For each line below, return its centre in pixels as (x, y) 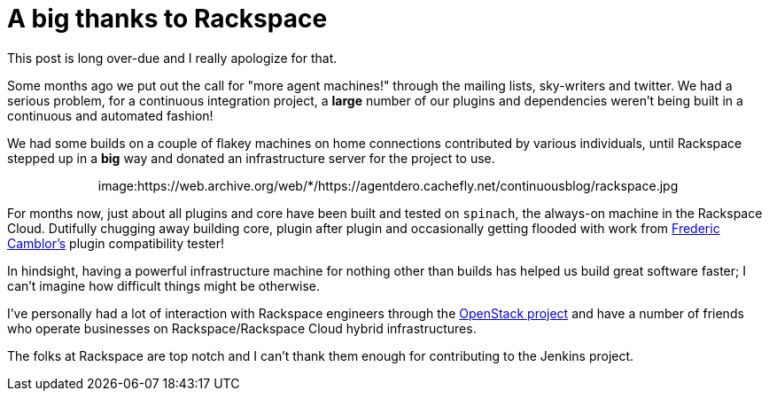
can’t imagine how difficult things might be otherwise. (163, 285)
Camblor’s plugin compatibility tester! (116, 243)
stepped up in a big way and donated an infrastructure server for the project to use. (251, 158)
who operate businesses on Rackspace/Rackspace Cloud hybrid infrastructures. (242, 328)
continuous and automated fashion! (110, 115)
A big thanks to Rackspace (167, 19)
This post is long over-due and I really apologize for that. (172, 58)
